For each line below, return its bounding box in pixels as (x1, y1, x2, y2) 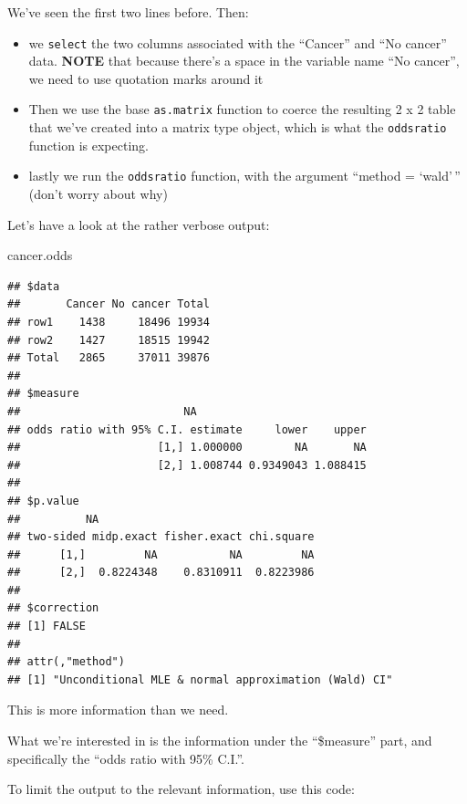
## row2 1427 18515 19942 (7, 333, 210, 347)
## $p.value (7, 494, 79, 507)
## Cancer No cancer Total (7, 298, 210, 311)
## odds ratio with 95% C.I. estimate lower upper (7, 423, 367, 436)
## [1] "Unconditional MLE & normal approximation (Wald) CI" (7, 673, 393, 686)
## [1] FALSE (7, 620, 86, 633)
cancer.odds (7, 245, 73, 265)
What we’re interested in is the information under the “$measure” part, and (7, 731, 432, 750)
